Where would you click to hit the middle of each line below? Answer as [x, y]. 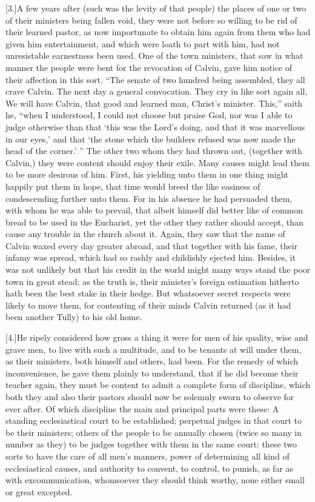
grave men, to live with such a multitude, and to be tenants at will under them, [154, 349]
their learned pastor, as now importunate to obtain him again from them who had [158, 32]
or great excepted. [39, 491]
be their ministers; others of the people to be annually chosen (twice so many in [154, 432]
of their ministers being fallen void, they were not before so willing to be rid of [151, 20]
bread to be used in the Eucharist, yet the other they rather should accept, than [154, 222]
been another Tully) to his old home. [74, 317]
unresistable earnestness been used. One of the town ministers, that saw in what [154, 55]
